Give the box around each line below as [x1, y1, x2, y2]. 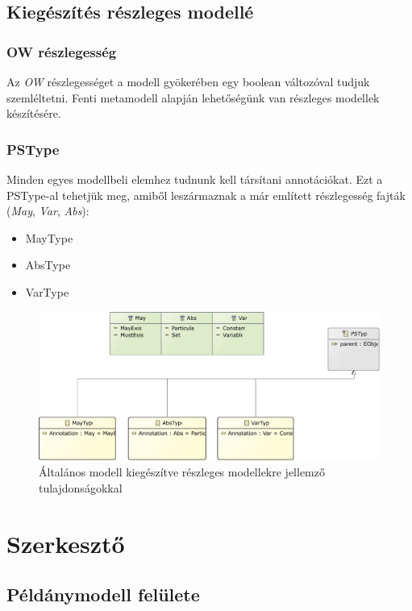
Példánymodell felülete [6, 582, 200, 607]
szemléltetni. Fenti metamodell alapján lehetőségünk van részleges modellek [6, 89, 380, 106]
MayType [25, 229, 73, 246]
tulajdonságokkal [39, 479, 123, 496]
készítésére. [6, 105, 61, 122]
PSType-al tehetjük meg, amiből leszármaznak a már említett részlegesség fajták [6, 186, 406, 203]
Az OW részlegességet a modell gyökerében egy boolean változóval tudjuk [6, 73, 370, 89]
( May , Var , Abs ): [6, 202, 89, 219]
